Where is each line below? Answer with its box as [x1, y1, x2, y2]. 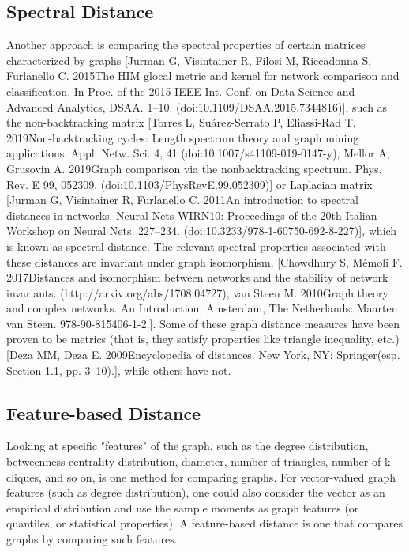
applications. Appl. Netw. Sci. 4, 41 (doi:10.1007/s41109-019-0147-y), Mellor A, [6, 145, 390, 161]
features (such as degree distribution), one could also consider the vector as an [6, 484, 385, 501]
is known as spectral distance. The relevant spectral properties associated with [6, 237, 386, 254]
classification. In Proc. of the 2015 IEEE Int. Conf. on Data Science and [6, 82, 355, 99]
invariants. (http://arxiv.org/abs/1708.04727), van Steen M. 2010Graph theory [6, 284, 388, 301]
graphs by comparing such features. [6, 531, 178, 547]
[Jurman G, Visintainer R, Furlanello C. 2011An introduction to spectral [6, 191, 358, 208]
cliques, [6, 468, 42, 485]
